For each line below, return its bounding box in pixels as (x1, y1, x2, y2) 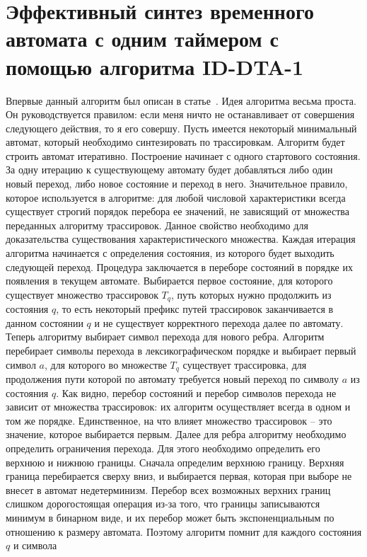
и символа (13, 538, 57, 553)
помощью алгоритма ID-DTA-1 (6, 52, 304, 81)
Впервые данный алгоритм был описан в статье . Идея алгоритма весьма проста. (6, 93, 356, 108)
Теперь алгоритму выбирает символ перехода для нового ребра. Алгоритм (6, 329, 325, 344)
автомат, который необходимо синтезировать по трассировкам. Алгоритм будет (6, 134, 345, 149)
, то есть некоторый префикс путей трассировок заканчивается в (56, 302, 334, 316)
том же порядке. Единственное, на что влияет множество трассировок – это (6, 413, 332, 427)
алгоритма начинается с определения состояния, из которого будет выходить (6, 246, 334, 260)
